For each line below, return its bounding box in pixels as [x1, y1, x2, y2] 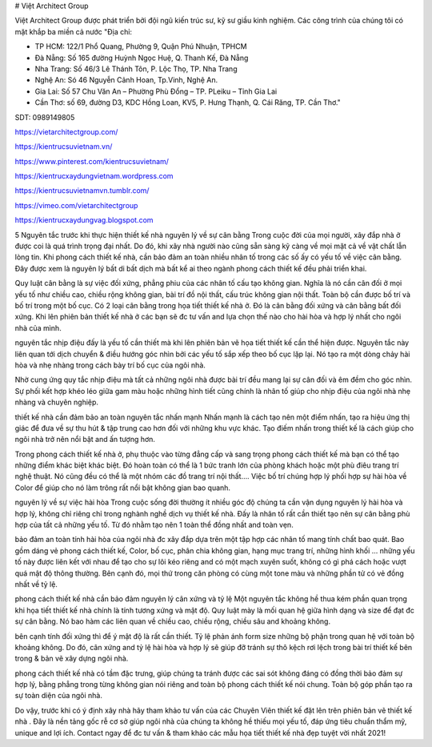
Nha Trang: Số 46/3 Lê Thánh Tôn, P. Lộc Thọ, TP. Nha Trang [34, 64, 238, 74]
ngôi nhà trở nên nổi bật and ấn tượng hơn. [14, 435, 156, 444]
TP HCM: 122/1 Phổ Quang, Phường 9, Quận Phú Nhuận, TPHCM [34, 42, 247, 51]
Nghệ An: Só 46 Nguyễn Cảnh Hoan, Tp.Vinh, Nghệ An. [34, 75, 218, 85]
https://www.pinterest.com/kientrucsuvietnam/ [14, 156, 170, 166]
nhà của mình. [14, 323, 62, 332]
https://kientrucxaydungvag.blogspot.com [14, 215, 154, 225]
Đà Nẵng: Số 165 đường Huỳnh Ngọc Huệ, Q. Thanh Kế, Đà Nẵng [34, 53, 249, 62]
